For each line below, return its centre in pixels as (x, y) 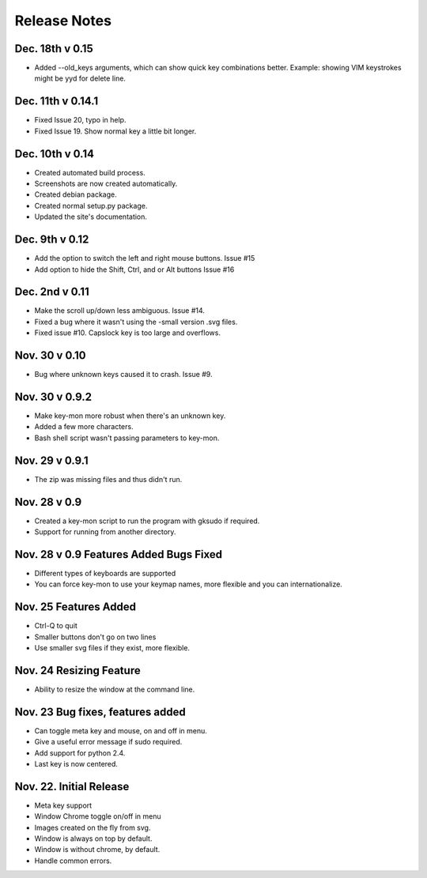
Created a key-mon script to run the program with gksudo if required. (147, 521)
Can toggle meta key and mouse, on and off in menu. (121, 730)
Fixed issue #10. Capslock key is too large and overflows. (128, 333)
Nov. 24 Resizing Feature (78, 671)
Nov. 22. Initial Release (72, 786)
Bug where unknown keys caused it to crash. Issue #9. (123, 375)
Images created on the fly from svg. (93, 827)
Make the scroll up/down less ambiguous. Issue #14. (120, 311)
